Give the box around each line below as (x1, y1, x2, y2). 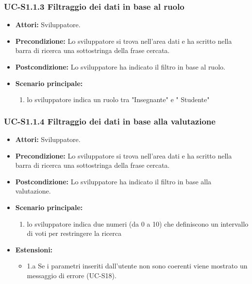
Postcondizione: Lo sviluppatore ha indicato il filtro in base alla (15, 176, 212, 186)
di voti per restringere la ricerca (27, 228, 121, 238)
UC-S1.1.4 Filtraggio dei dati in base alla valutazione (4, 115, 216, 127)
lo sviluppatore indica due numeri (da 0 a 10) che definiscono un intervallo (27, 218, 249, 229)
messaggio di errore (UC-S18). (27, 270, 117, 280)
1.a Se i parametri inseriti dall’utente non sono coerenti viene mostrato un (27, 261, 248, 271)
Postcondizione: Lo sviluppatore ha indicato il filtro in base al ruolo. (15, 62, 225, 71)
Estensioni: (15, 244, 53, 254)
